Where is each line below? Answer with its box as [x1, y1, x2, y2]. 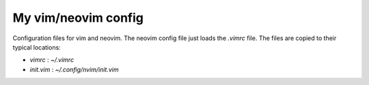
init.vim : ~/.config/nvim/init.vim [29, 65, 119, 73]
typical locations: [12, 43, 61, 51]
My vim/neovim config [12, 10, 143, 25]
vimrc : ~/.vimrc [29, 56, 74, 64]
